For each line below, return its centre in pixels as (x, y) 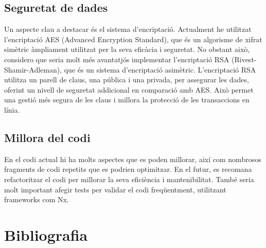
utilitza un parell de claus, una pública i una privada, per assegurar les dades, (127, 79)
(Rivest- (244, 59)
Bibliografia (46, 234)
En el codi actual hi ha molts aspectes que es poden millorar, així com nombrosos (133, 159)
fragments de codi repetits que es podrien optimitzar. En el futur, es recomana (128, 169)
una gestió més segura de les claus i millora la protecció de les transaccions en (127, 100)
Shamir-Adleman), (33, 69)
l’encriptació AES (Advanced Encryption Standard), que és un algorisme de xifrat (133, 39)
